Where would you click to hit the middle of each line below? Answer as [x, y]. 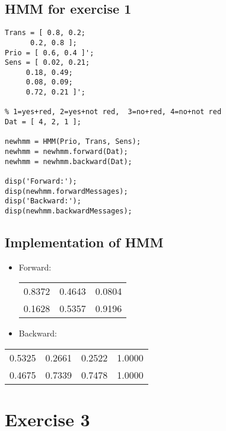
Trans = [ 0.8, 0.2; [45, 33]
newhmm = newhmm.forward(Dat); [66, 152]
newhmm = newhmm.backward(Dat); [69, 161]
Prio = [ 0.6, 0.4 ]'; [50, 53]
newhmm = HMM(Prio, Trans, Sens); [73, 142]
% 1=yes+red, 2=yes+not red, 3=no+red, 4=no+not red [113, 112]
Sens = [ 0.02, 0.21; [47, 63]
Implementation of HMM [84, 242]
